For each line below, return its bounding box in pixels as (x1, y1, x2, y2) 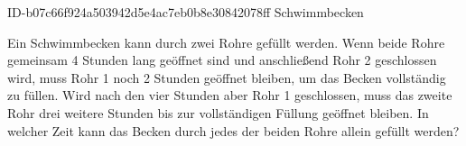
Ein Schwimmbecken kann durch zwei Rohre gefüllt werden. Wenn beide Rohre (7, 32, 445, 51)
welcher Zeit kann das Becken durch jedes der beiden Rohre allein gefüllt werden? (7, 121, 460, 140)
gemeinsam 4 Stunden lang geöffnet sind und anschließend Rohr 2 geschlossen (7, 50, 437, 69)
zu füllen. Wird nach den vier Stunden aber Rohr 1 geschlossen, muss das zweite (7, 86, 452, 105)
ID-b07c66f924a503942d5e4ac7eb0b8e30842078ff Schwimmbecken (7, 3, 364, 21)
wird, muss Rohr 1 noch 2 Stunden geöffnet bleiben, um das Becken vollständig (7, 68, 446, 87)
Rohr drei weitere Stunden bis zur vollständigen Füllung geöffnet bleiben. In (7, 103, 429, 122)
